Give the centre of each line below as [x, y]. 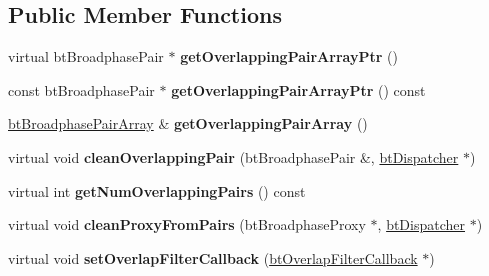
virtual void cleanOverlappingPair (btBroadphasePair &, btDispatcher [233, 156]
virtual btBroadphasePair [86, 56]
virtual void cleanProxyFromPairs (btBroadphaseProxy [187, 224]
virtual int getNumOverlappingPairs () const [157, 190]
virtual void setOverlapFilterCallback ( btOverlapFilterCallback [213, 257]
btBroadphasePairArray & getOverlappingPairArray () [188, 123]
